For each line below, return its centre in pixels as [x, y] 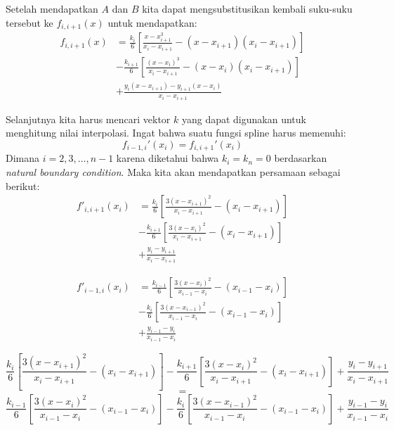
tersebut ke [29, 22]
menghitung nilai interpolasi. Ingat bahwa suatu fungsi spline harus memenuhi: [176, 133]
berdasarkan [301, 158]
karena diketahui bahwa [168, 158]
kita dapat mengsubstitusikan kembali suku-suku [247, 8]
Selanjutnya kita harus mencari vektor [88, 119]
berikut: [23, 185]
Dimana [23, 158]
